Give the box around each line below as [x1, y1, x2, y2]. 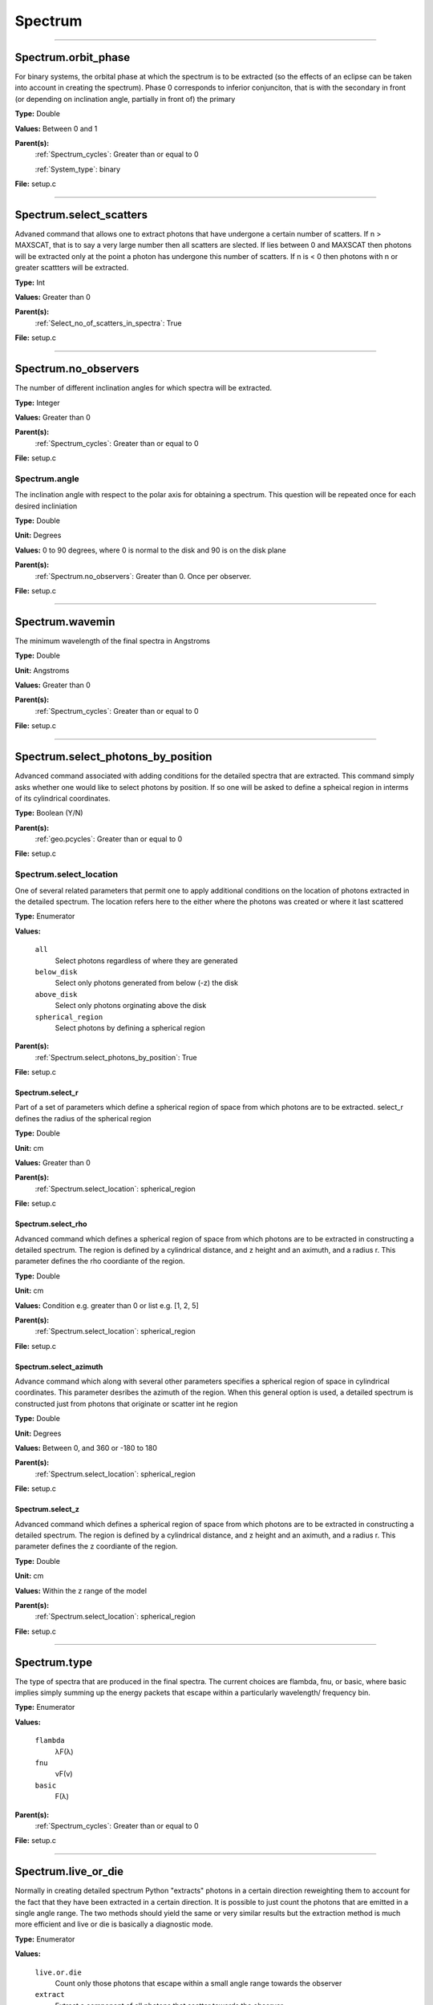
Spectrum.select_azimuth [14, 1362, 103, 1371]
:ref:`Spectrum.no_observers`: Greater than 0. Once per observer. [34, 571, 252, 581]
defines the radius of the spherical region [14, 1113, 152, 1123]
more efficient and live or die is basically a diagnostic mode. [14, 1919, 213, 1929]
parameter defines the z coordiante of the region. [14, 1541, 178, 1551]
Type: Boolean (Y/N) [14, 808, 83, 818]
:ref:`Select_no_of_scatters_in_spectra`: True [34, 318, 182, 328]
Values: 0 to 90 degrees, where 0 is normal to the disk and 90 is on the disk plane [14, 545, 286, 555]
